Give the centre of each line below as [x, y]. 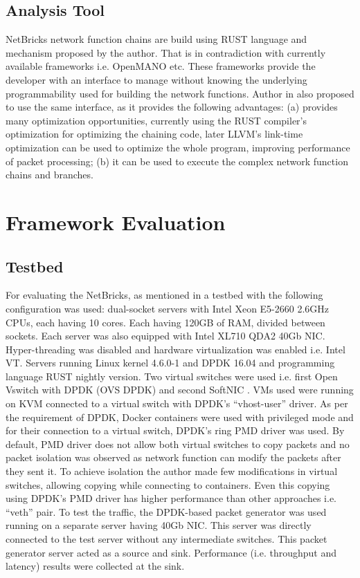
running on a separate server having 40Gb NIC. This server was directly [159, 525]
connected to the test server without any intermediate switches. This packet [166, 539]
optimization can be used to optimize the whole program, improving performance [178, 147]
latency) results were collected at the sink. [95, 566]
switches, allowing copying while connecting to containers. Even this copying [168, 484]
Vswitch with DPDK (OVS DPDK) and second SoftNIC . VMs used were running [180, 390]
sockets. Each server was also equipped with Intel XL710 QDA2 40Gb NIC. [165, 336]
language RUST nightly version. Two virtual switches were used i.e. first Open [172, 376]
